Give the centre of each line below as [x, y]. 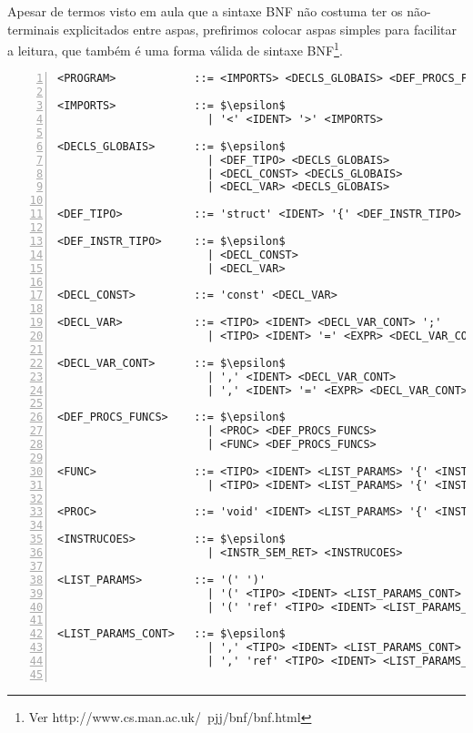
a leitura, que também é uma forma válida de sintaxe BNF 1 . [175, 49]
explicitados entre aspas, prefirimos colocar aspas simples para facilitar [260, 29]
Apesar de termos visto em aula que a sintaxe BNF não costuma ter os [205, 11]
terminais [33, 29]
